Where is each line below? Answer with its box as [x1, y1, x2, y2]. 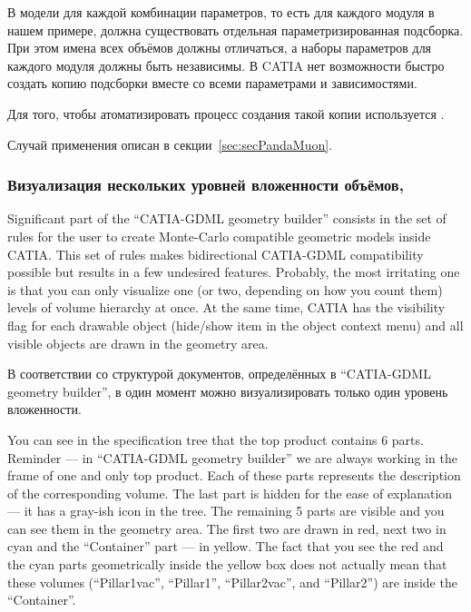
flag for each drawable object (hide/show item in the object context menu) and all [7, 315, 464, 334]
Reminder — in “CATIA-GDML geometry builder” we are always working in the [7, 448, 457, 467]
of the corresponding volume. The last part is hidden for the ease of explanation [7, 483, 453, 502]
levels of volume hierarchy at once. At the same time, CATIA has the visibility [7, 298, 446, 317]
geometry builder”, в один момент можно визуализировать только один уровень [7, 381, 448, 400]
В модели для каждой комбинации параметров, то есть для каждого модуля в [7, 3, 435, 21]
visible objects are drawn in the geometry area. [7, 333, 269, 352]
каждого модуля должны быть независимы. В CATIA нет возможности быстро [7, 55, 445, 74]
